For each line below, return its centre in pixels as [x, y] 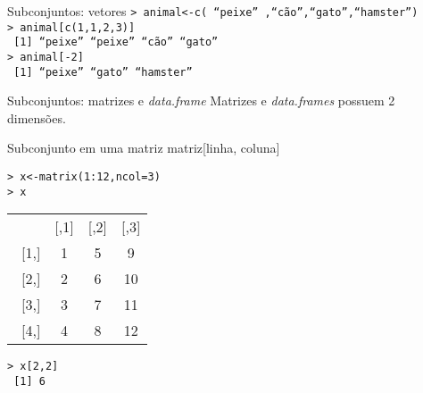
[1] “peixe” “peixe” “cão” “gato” [116, 42]
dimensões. [37, 117]
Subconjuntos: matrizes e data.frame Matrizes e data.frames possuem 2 [201, 100]
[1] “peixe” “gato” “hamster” [103, 72]
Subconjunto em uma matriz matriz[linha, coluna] [144, 148]
